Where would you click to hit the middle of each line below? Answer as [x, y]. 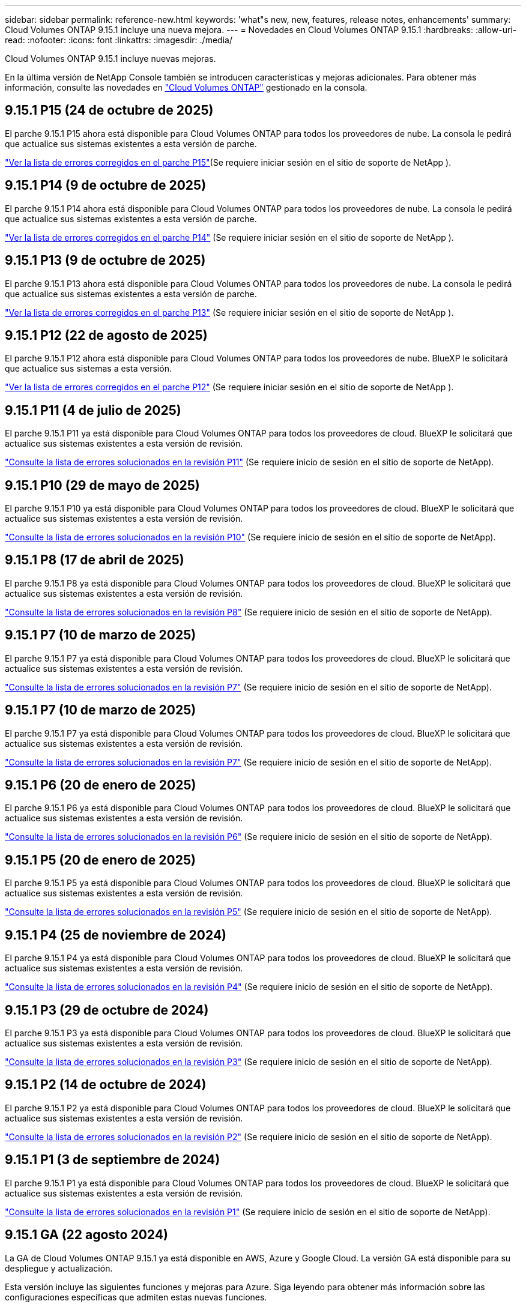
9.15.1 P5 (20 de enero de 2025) [100, 860]
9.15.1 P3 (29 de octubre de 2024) [107, 1010]
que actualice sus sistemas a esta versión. [88, 369]
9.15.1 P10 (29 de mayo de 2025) [102, 485]
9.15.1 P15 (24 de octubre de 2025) [109, 110]
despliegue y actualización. [59, 1268]
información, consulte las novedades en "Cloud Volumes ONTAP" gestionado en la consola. [186, 87]
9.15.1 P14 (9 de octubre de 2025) [106, 186]
